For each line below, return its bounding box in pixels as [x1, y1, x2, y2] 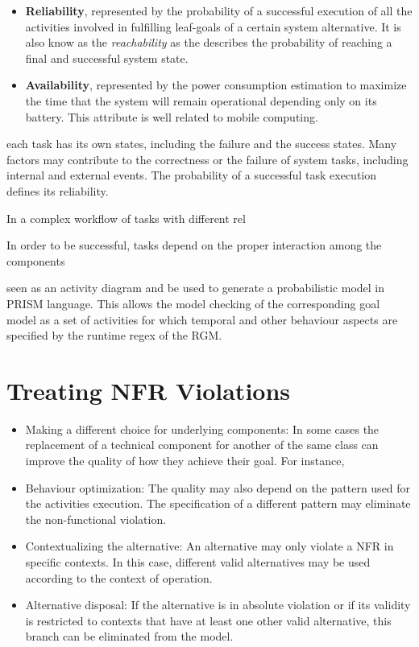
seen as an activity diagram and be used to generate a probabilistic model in [6, 279, 385, 296]
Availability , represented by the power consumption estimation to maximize [25, 76, 407, 93]
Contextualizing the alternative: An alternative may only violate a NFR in [25, 538, 394, 554]
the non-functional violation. [25, 510, 167, 527]
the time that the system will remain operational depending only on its [25, 92, 377, 109]
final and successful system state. [25, 49, 189, 66]
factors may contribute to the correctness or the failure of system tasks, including [6, 150, 409, 167]
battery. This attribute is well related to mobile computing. [25, 108, 318, 125]
